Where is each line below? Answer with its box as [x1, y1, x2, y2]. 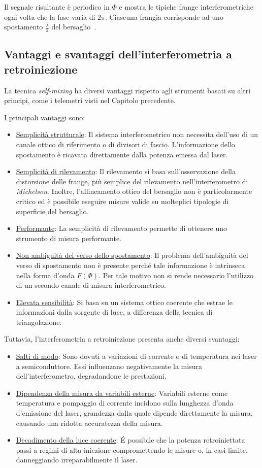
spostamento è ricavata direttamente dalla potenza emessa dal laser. [16, 149, 228, 159]
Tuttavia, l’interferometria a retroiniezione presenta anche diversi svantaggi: [4, 333, 240, 344]
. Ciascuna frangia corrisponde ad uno [105, 11, 223, 22]
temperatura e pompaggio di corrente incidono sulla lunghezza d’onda [16, 397, 234, 408]
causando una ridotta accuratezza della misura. [16, 417, 163, 428]
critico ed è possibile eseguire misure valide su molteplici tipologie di [16, 195, 229, 206]
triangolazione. [16, 316, 62, 327]
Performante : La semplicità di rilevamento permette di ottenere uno [16, 223, 227, 233]
